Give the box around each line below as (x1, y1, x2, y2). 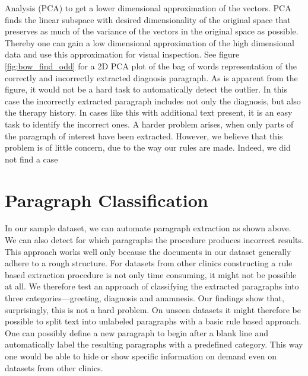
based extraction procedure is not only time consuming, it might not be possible (5, 268, 297, 281)
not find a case (5, 152, 58, 165)
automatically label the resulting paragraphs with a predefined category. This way (5, 338, 303, 350)
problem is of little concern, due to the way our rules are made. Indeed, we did (5, 141, 291, 154)
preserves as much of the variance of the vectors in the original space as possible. (5, 25, 299, 37)
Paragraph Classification (5, 187, 208, 212)
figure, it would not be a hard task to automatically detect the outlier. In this (5, 83, 287, 95)
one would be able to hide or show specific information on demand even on (5, 349, 277, 362)
